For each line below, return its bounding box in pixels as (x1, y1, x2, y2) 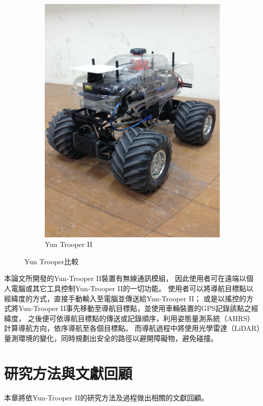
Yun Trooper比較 (24, 256, 79, 266)
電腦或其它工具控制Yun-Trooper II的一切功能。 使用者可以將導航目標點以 (11, 283, 254, 294)
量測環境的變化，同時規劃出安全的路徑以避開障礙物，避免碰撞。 (4, 333, 218, 343)
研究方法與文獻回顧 (4, 362, 133, 383)
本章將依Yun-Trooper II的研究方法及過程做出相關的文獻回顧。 (4, 392, 209, 402)
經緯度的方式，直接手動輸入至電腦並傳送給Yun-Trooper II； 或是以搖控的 (4, 293, 247, 303)
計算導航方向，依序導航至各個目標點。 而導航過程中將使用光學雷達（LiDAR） (4, 323, 260, 333)
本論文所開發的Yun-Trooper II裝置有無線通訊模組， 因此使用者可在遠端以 (4, 273, 247, 284)
